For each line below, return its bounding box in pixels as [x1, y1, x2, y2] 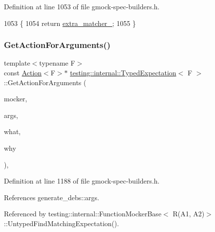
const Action [4, 68, 42, 77]
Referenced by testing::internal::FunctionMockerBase [4, 209, 162, 219]
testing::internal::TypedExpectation [70, 68, 176, 77]
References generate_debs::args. [4, 192, 99, 202]
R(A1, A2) [172, 209, 205, 219]
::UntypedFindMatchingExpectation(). [4, 218, 119, 228]
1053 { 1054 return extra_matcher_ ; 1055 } [4, 18, 136, 28]
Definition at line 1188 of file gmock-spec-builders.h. [4, 176, 160, 186]
